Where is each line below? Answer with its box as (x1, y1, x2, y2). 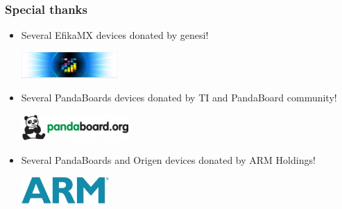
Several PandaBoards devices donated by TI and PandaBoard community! (21, 90, 337, 105)
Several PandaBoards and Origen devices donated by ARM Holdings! (21, 153, 316, 167)
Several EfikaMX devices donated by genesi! (21, 28, 209, 42)
